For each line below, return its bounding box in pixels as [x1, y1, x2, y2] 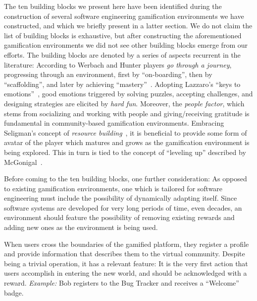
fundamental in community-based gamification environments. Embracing [4, 118, 224, 128]
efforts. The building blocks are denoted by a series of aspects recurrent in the [4, 49, 241, 60]
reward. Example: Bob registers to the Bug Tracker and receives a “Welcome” [4, 278, 239, 288]
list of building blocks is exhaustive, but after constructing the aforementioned [4, 30, 242, 40]
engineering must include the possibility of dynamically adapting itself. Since [4, 193, 237, 203]
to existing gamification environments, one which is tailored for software [4, 183, 223, 193]
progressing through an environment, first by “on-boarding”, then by [4, 69, 212, 79]
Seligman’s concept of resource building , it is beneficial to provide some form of [4, 127, 247, 138]
